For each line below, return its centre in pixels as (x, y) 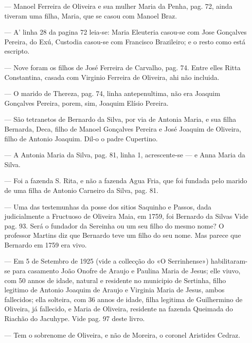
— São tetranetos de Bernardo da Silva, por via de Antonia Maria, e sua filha (120, 119)
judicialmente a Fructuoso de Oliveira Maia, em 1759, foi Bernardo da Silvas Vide (126, 216)
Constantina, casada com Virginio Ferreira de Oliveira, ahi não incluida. (112, 77)
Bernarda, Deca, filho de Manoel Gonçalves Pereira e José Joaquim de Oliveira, (123, 128)
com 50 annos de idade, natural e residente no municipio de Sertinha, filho (115, 280)
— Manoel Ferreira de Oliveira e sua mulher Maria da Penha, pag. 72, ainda (118, 6)
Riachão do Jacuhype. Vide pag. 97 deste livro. (75, 318)
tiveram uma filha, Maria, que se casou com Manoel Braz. (91, 15)
